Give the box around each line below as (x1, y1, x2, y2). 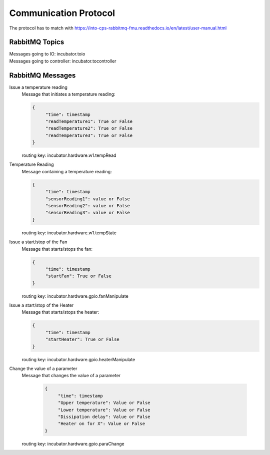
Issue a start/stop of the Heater (9, 302, 74, 308)
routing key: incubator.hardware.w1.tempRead (21, 152, 116, 158)
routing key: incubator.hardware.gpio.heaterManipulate (21, 356, 135, 362)
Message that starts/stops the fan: (21, 246, 92, 252)
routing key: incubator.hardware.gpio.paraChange (21, 441, 124, 447)
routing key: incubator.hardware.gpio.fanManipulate (21, 293, 128, 299)
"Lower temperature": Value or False (57, 407, 150, 413)
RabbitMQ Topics (9, 38, 64, 46)
